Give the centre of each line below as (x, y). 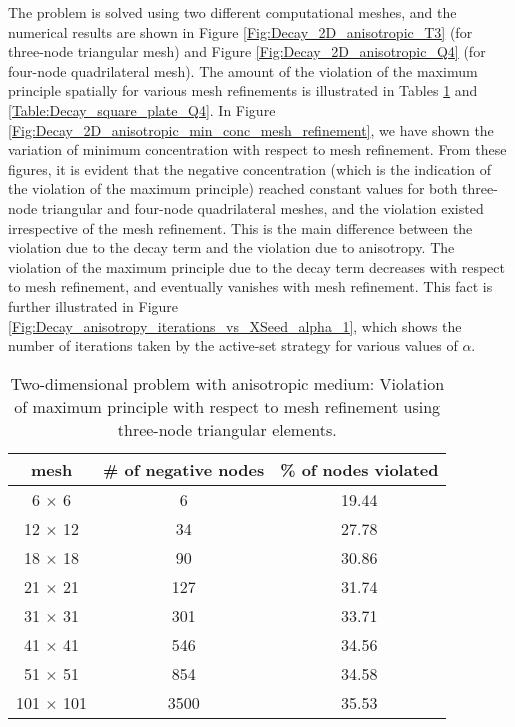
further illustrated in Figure (93, 305)
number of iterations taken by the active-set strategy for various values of (233, 345)
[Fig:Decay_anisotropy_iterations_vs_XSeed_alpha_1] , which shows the (235, 325)
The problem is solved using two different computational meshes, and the (232, 12)
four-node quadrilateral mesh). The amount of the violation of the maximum (243, 70)
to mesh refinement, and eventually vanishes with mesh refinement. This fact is (250, 286)
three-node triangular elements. (227, 429)
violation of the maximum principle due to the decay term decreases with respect (256, 266)
